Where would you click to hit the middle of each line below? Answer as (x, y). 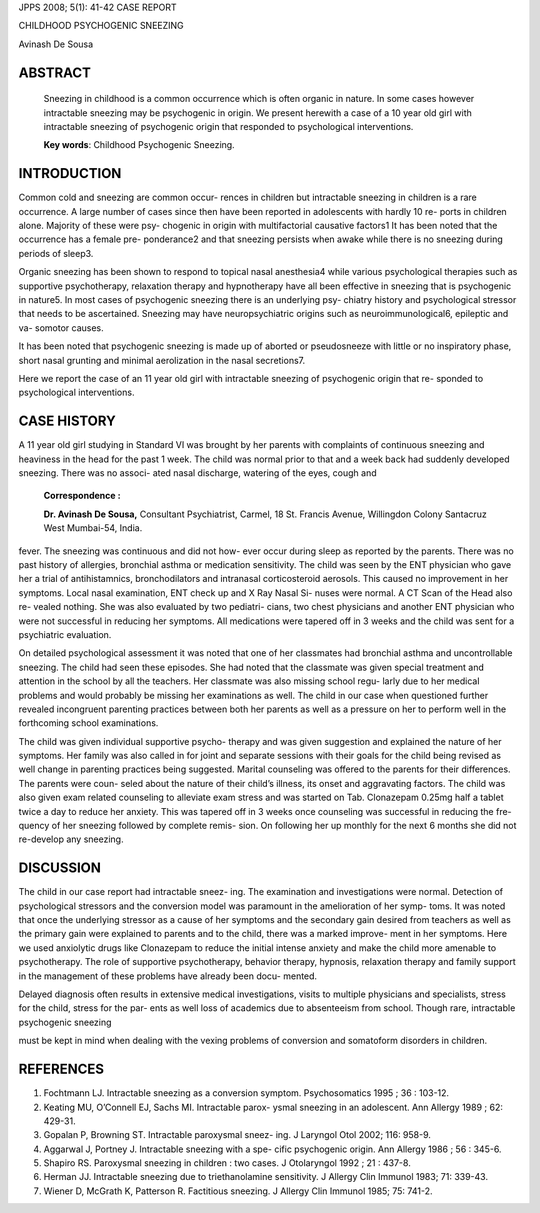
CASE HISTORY (67, 421)
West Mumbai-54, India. (93, 528)
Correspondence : (82, 496)
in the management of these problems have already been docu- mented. (168, 976)
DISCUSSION (60, 868)
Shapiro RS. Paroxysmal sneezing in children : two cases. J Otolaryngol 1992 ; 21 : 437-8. (227, 1163)
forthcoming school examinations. (88, 723)
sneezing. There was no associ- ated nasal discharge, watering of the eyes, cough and (197, 473)
